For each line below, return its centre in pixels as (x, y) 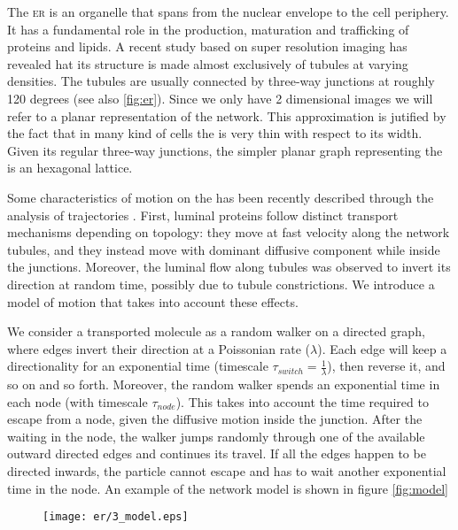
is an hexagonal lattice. (70, 168)
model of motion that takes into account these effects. (153, 301)
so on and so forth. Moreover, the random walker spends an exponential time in (224, 384)
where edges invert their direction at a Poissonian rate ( (159, 348)
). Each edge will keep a (382, 348)
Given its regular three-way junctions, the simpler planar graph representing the (225, 150)
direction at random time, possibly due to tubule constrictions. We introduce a (221, 284)
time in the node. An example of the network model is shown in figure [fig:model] (228, 488)
